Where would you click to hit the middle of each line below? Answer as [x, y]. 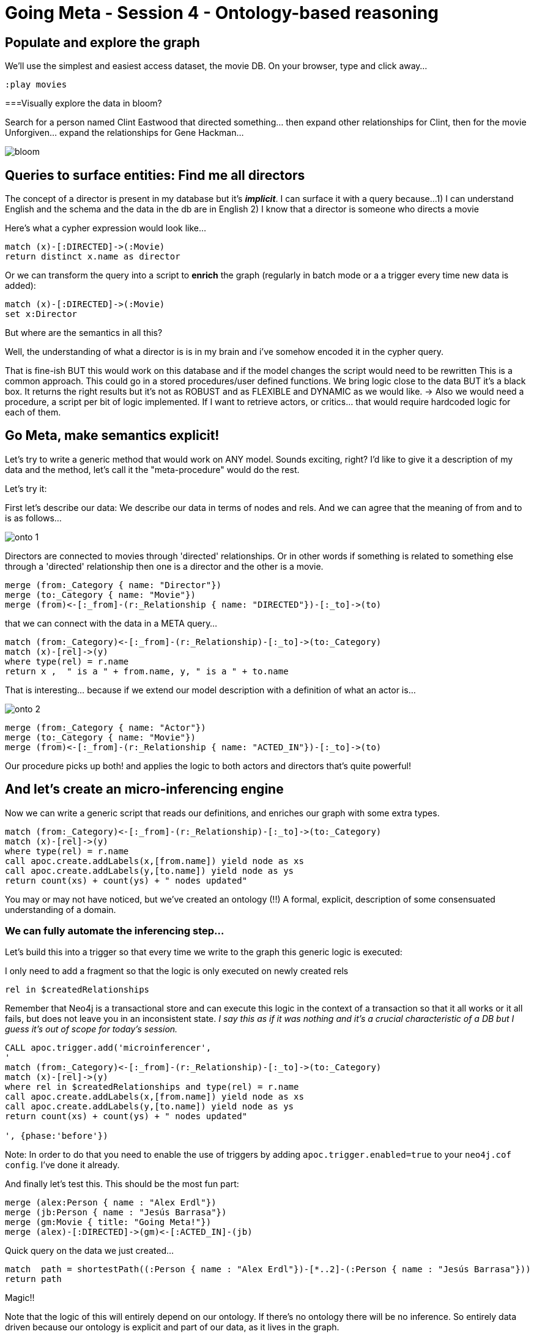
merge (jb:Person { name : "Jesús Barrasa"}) [116, 1213]
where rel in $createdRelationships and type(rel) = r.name [152, 1087]
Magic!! [20, 1298]
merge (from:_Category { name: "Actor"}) [106, 727]
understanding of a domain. [61, 909]
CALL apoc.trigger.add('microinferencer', [108, 1048]
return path [33, 1279]
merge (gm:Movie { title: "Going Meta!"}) [108, 1222]
